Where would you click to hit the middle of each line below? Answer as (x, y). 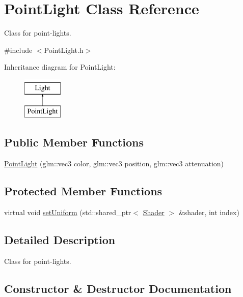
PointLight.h (64, 50)
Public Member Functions (74, 142)
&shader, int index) (209, 212)
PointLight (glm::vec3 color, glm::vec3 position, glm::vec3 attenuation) (114, 164)
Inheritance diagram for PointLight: (60, 67)
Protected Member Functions (83, 191)
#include (18, 50)
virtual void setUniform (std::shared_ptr (68, 212)
